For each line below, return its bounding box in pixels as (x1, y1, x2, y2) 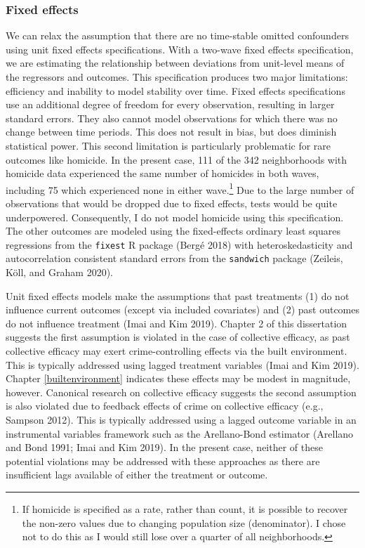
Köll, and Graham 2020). (6, 265, 113, 280)
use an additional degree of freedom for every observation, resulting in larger (6, 97, 335, 112)
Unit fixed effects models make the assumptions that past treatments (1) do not (6, 288, 350, 303)
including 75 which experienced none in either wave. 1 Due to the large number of (6, 180, 354, 197)
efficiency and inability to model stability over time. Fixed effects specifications (6, 83, 345, 98)
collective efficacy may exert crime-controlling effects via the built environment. (6, 344, 347, 358)
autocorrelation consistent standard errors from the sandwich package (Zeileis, (6, 251, 343, 266)
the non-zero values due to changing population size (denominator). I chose (22, 515, 346, 530)
